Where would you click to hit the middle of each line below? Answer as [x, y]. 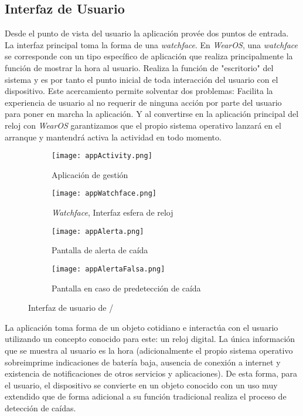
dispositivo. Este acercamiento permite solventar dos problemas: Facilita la [139, 91]
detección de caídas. [40, 407]
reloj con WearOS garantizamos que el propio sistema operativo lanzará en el [143, 125]
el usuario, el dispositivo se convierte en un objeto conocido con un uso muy [141, 385]
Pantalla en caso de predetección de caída [126, 288]
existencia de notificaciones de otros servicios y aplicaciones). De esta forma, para [151, 373]
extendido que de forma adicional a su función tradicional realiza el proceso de [146, 396]
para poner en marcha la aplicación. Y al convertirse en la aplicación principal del [152, 114]
